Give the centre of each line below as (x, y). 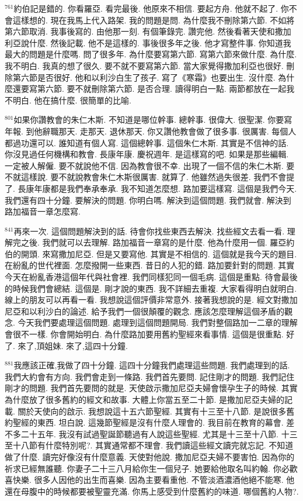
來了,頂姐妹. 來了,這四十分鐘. (73, 345)
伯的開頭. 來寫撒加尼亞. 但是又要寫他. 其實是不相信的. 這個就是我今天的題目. (151, 253)
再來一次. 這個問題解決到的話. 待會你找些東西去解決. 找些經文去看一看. (149, 231)
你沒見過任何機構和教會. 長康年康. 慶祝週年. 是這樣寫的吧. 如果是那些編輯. (147, 154)
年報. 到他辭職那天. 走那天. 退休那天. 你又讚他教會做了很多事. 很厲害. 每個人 (151, 131)
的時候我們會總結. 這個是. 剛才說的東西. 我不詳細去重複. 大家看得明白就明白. (151, 288)
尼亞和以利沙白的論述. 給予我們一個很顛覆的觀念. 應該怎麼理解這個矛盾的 (145, 311)
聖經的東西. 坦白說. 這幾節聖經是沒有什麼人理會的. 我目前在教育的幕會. (148, 422)
